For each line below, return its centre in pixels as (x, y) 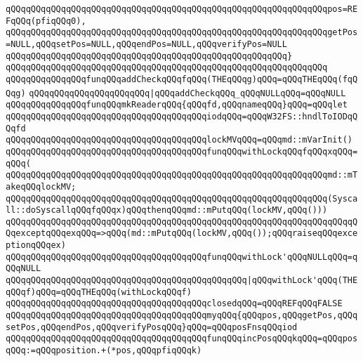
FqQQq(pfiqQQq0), (46, 21)
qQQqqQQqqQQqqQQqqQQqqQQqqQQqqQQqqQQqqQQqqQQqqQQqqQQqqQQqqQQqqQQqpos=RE (182, 9)
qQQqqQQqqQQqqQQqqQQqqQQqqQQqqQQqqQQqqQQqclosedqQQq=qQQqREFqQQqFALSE (174, 304)
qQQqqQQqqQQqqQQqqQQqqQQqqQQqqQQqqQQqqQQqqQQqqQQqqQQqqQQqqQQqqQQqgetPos (182, 33)
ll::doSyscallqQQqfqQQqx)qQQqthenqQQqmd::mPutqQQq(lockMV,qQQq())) (167, 210)
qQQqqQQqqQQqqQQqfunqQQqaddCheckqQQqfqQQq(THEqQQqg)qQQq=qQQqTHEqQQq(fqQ (182, 79)
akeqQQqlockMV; (41, 186)
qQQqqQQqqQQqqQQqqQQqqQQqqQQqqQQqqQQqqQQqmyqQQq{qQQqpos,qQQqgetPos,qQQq (182, 316)
